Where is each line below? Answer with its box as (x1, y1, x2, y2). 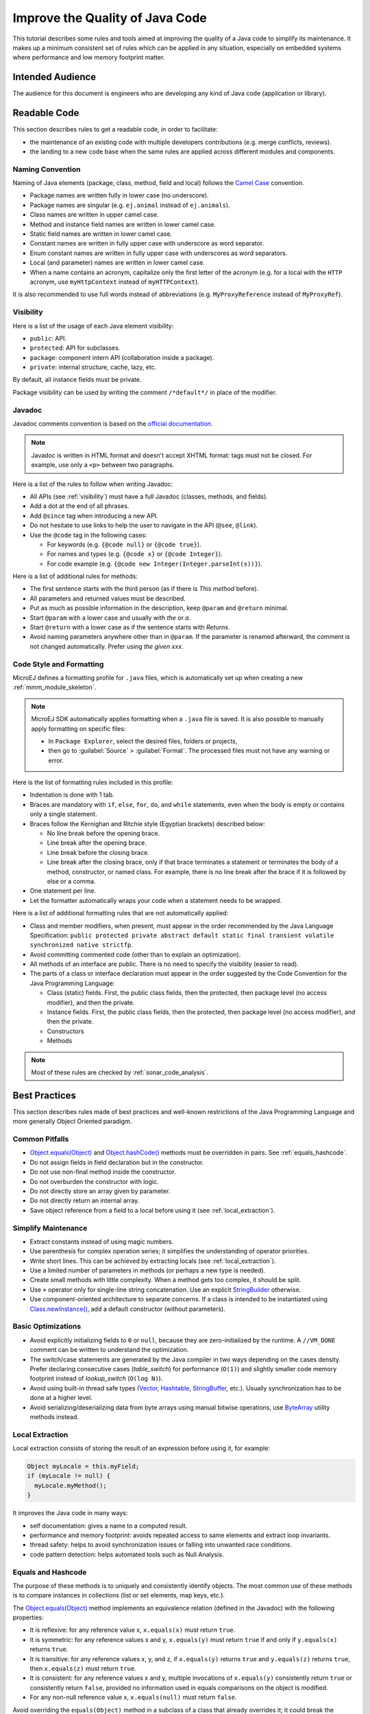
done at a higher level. (29, 1394, 92, 1402)
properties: (12, 1613, 44, 1621)
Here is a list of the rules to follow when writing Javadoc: (12, 480, 173, 488)
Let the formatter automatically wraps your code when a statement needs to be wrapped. (29, 896, 282, 904)
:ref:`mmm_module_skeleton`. (12, 683, 97, 692)
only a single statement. (29, 810, 97, 819)
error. (48, 756, 64, 764)
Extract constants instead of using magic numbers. (29, 1238, 174, 1246)
